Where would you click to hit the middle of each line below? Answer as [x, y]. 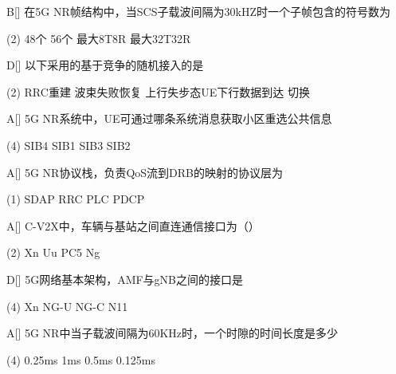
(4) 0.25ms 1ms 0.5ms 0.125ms [81, 359]
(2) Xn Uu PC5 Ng [53, 252]
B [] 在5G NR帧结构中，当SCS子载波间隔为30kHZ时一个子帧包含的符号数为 [198, 11]
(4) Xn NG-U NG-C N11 [67, 306]
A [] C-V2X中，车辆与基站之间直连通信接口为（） [133, 225]
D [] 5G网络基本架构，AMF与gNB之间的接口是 [125, 279]
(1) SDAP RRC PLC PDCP [76, 199]
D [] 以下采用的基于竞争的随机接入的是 [105, 65]
